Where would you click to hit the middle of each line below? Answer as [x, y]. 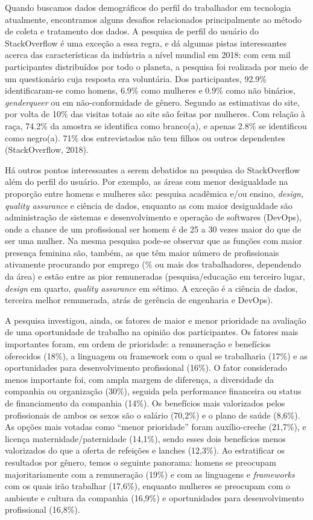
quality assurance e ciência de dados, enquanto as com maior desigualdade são [149, 205]
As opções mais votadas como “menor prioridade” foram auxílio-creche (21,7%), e [156, 427]
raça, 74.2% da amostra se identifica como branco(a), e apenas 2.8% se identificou [156, 125]
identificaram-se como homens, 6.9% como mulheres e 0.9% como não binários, [150, 90]
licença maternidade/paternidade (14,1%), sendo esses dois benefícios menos [145, 438]
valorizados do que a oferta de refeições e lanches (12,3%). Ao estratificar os [145, 450]
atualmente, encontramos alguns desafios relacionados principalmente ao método [153, 19]
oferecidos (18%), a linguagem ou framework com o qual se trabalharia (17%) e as [156, 355]
